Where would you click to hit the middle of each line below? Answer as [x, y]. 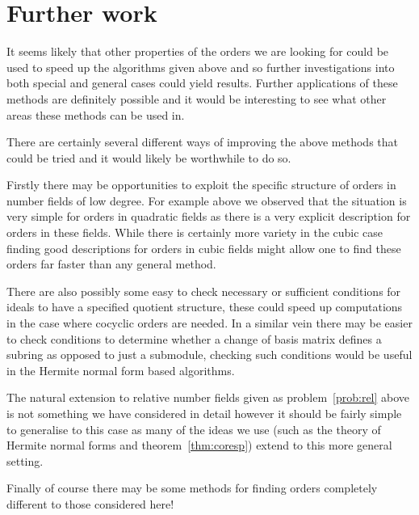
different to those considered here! [90, 503]
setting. [25, 460]
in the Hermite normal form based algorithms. [121, 370]
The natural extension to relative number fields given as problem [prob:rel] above [208, 397]
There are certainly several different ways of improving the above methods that [202, 142]
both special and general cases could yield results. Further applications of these [202, 83]
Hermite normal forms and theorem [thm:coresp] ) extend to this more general [199, 445]
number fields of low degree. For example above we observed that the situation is [207, 200]
